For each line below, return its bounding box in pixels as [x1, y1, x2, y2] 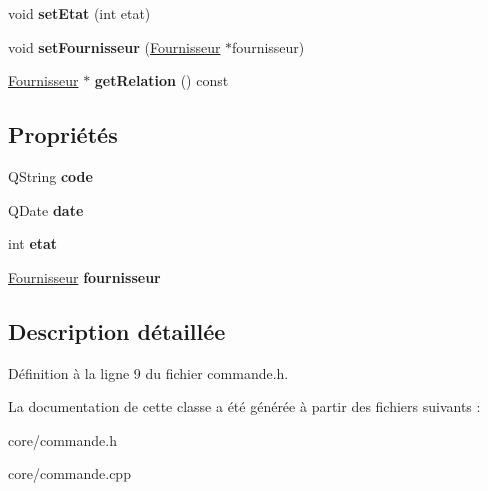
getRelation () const [94, 70, 229, 91]
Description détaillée [8, 315, 226, 346]
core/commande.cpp [8, 463, 131, 484]
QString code [8, 165, 93, 186]
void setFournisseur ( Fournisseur [8, 36, 221, 57]
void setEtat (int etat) [8, 3, 151, 23]
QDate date [8, 199, 84, 220]
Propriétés [8, 119, 118, 150]
